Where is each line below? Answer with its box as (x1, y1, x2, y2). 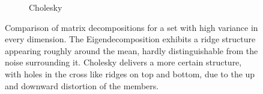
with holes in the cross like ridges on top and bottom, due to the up (5, 67, 255, 80)
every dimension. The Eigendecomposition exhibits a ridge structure (5, 33, 256, 45)
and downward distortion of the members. (5, 79, 159, 92)
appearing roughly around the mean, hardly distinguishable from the (5, 44, 258, 57)
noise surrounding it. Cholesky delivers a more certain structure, (5, 56, 242, 68)
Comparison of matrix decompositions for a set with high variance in (5, 21, 258, 33)
